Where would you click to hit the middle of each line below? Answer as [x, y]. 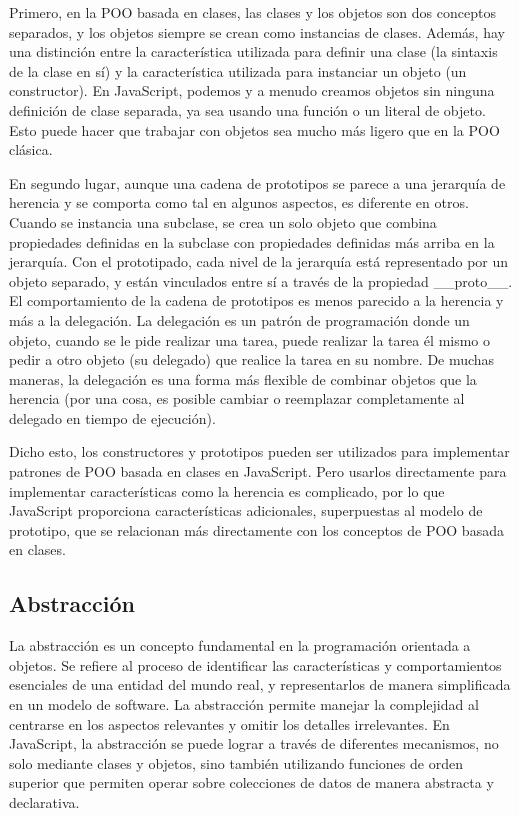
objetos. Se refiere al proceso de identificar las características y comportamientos [255, 664]
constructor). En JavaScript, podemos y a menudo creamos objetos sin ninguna [252, 90]
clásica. [31, 149]
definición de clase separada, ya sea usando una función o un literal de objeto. [247, 109]
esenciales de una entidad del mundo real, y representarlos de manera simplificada [260, 684]
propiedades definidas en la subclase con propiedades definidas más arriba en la [252, 241]
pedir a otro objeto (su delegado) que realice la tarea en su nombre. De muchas [252, 359]
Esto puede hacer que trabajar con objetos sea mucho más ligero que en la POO [254, 129]
